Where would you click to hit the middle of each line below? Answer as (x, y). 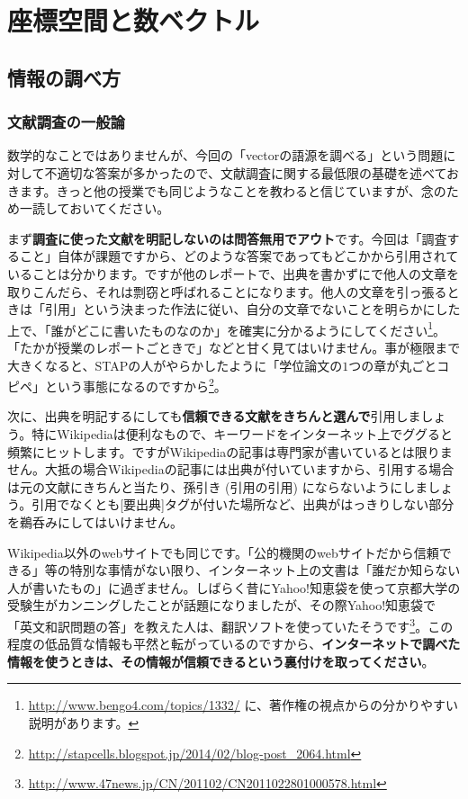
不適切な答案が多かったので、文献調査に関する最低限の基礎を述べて (246, 172)
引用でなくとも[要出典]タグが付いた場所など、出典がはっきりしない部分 (243, 504)
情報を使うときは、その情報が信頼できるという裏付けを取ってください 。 (221, 661)
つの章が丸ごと (393, 365)
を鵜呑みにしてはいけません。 (95, 521)
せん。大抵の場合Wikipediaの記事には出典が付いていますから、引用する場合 (231, 469)
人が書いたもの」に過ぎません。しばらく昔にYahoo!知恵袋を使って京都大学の (234, 587)
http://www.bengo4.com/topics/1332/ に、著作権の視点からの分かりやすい (243, 705)
